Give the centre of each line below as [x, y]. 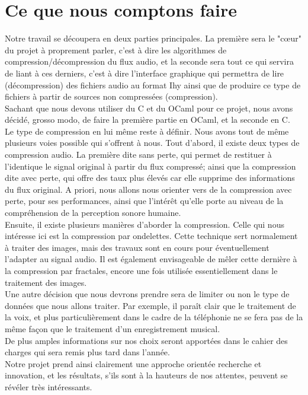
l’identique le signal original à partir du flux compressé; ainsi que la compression [150, 166]
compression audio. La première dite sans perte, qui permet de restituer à [138, 155]
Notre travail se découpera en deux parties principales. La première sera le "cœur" [153, 38]
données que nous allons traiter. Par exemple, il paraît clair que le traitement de [150, 305]
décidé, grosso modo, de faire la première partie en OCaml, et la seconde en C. [147, 120]
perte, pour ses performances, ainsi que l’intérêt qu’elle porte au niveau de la [144, 201]
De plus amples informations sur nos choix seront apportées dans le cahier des [146, 340]
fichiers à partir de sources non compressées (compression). [111, 96]
